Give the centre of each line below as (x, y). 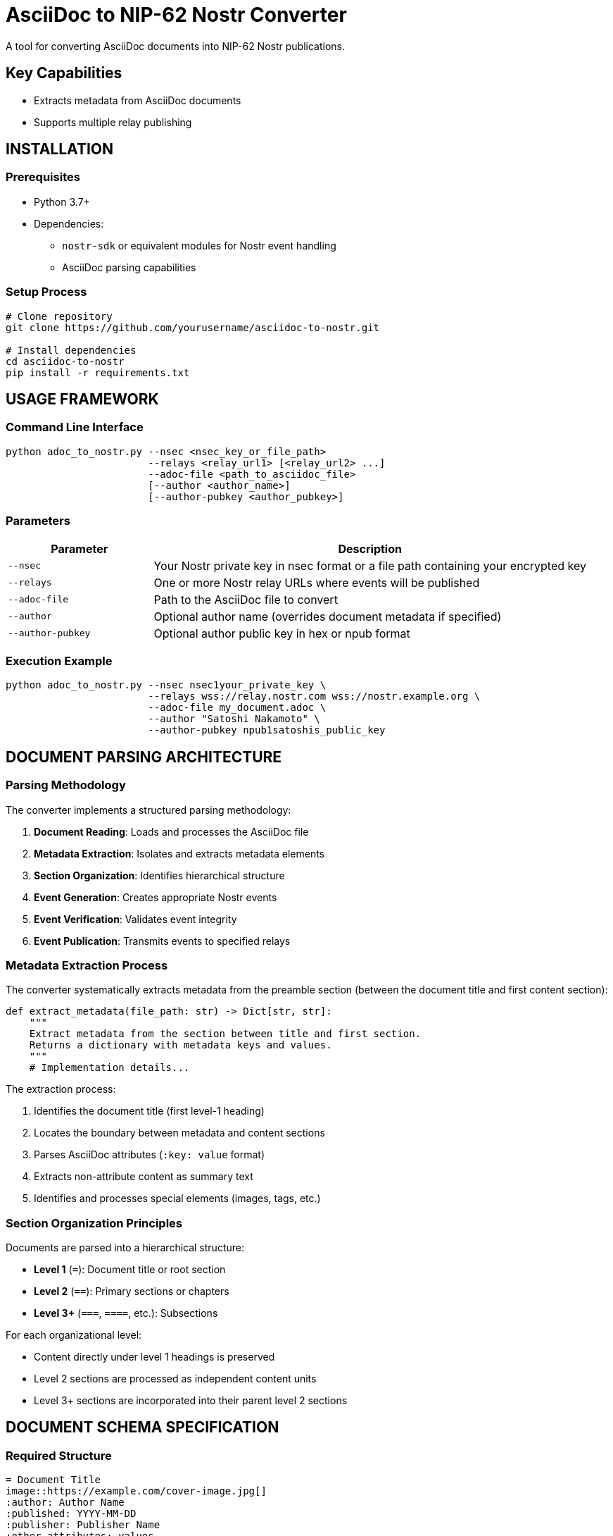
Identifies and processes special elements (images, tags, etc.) (177, 1199)
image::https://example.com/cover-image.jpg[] (136, 1491)
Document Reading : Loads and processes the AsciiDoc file (171, 831)
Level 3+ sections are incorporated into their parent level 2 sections (191, 1400)
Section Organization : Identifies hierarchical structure (159, 875)
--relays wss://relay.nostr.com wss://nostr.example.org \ (314, 696)
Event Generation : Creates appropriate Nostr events (156, 897)
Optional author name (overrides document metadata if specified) (328, 616)
